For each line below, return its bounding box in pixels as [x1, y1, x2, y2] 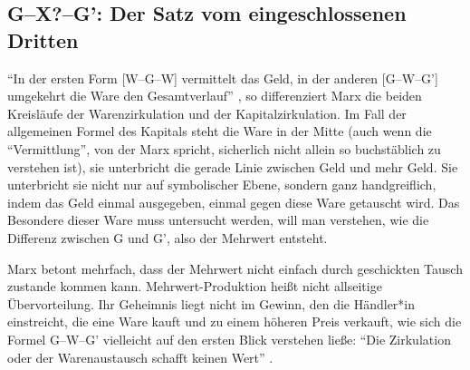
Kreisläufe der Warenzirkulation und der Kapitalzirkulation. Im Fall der [7, 103, 407, 122]
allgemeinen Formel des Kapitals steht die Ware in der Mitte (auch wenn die [7, 122, 432, 141]
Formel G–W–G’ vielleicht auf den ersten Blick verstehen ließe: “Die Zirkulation [7, 329, 451, 348]
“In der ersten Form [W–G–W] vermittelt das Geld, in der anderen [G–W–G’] [7, 68, 438, 87]
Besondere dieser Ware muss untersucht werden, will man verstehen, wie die [7, 210, 429, 229]
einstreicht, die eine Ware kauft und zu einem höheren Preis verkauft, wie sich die [7, 312, 462, 331]
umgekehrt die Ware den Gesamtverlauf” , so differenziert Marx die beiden [7, 86, 422, 105]
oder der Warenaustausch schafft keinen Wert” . [7, 347, 273, 366]
